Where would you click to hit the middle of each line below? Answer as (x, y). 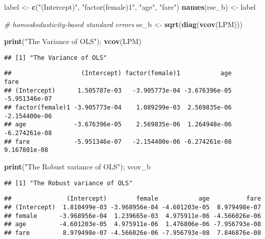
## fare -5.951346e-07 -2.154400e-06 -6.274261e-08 (118, 142)
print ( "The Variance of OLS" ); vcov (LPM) (73, 41)
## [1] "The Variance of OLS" (56, 58)
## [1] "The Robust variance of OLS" (68, 183)
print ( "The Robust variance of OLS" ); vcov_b (77, 166)
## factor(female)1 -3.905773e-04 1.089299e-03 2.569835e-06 (118, 108)
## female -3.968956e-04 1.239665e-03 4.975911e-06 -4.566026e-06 (133, 216)
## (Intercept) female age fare (133, 199)
